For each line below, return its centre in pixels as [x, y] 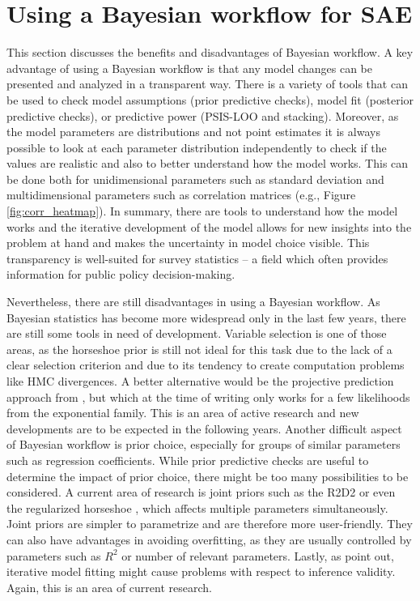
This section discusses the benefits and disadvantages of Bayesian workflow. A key [210, 52]
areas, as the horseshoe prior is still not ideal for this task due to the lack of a [199, 349]
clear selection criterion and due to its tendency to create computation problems [206, 365]
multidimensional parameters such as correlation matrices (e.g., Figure [181, 195]
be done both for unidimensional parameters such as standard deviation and [195, 179]
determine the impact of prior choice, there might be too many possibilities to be [208, 476]
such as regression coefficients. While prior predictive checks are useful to [188, 460]
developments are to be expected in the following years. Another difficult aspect [204, 428]
